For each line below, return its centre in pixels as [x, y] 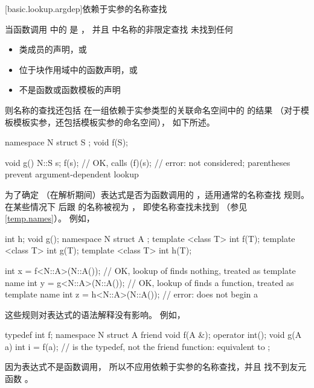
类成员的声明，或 [53, 49]
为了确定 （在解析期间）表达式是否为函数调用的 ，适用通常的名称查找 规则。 [157, 194]
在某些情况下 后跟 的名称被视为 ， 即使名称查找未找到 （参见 [126, 206]
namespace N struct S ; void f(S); [66, 142]
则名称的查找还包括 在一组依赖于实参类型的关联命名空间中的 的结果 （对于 [153, 110]
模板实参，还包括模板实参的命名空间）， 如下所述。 [114, 122]
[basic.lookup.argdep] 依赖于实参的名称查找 [86, 8]
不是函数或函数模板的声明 [70, 90]
